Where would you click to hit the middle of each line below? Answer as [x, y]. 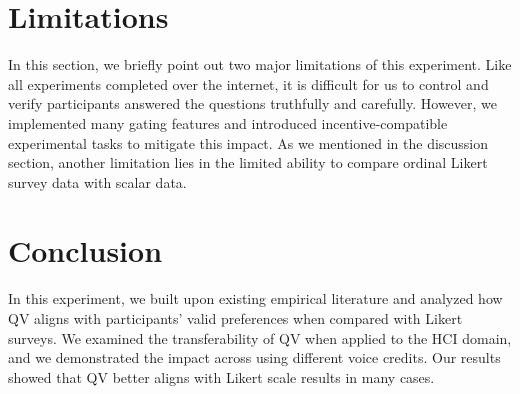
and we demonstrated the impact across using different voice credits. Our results [254, 357]
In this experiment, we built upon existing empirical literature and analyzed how [255, 298]
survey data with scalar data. [97, 181]
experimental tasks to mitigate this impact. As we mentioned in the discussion [248, 142]
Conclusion [85, 250]
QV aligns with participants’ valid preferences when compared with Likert [235, 318]
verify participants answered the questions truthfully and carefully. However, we [253, 103]
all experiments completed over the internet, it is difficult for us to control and [248, 83]
